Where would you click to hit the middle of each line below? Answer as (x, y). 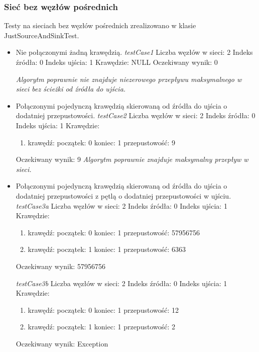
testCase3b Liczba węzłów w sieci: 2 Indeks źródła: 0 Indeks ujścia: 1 (121, 283)
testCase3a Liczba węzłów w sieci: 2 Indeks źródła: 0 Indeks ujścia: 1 (121, 205)
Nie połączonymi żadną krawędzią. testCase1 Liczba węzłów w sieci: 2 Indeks (134, 52)
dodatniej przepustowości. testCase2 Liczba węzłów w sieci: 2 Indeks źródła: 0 (136, 115)
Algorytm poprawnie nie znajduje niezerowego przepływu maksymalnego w (129, 79)
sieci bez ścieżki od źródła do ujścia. (71, 89)
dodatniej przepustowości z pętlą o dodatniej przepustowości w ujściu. (123, 195)
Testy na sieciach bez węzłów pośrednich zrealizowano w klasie (100, 25)
